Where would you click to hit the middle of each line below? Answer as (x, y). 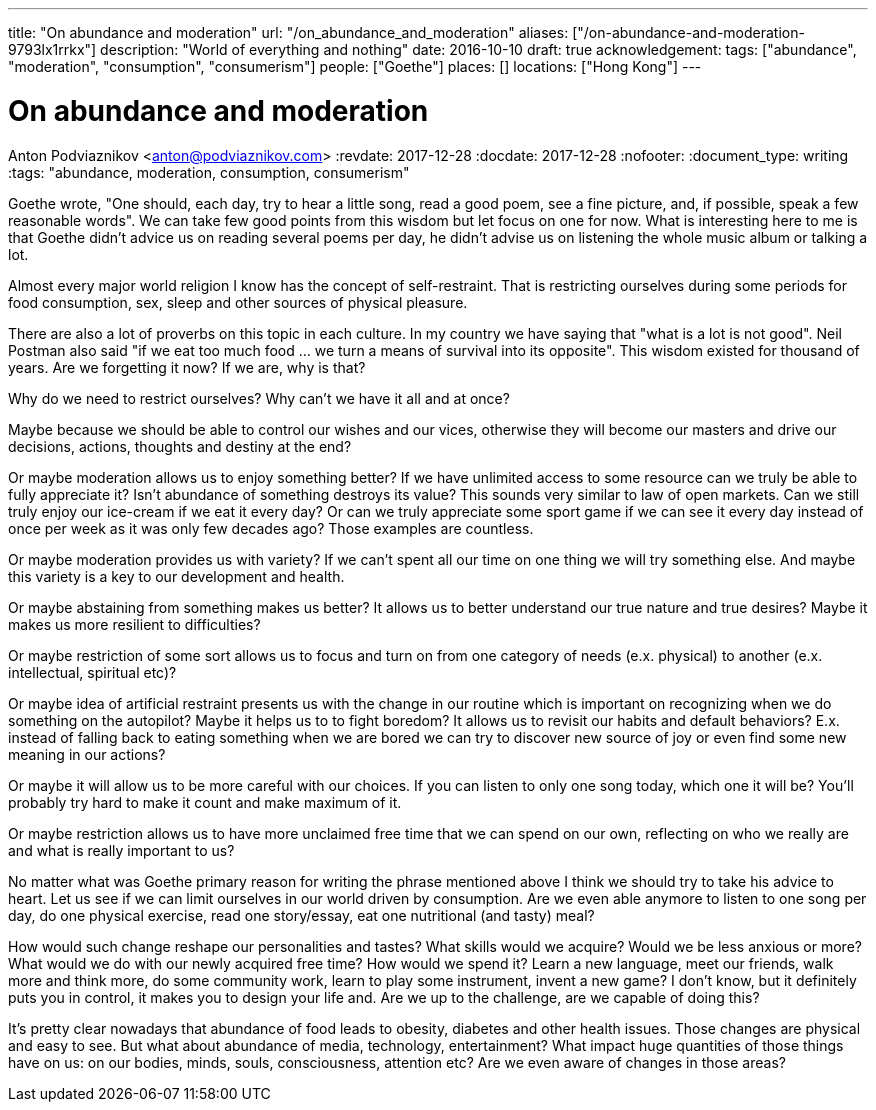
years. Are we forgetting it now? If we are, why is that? (187, 367)
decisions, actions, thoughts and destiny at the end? (180, 446)
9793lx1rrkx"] (52, 49)
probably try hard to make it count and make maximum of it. (205, 802)
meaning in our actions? (87, 754)
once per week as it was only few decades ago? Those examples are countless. (271, 528)
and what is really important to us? (121, 850)
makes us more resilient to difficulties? (134, 624)
